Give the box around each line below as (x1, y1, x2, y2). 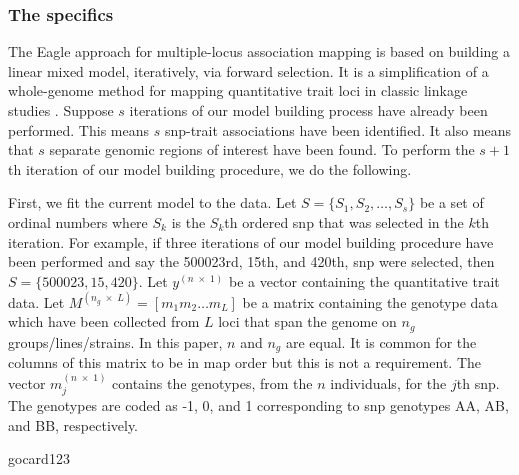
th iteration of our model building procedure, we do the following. (8, 158, 412, 179)
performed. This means (8, 119, 150, 140)
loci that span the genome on (218, 311, 397, 332)
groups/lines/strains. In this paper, (8, 331, 223, 352)
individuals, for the (330, 372, 447, 393)
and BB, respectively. (8, 414, 139, 435)
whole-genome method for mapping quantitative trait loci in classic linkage (8, 80, 468, 101)
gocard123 (8, 448, 70, 469)
